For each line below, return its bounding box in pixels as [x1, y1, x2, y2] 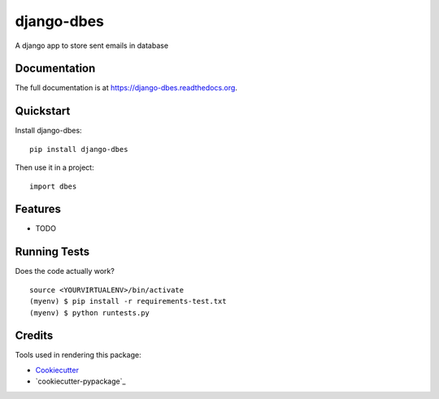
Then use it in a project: [15, 163, 94, 172]
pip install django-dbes [29, 145, 128, 154]
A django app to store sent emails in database [15, 41, 169, 50]
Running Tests [15, 245, 89, 259]
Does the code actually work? [15, 267, 115, 276]
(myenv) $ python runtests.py [29, 308, 150, 317]
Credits [15, 329, 54, 343]
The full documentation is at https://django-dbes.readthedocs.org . [15, 83, 237, 93]
